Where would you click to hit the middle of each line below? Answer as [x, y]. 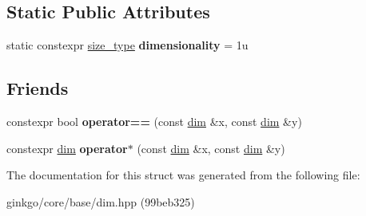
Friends [38, 88]
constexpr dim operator [67, 148]
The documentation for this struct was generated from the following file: [183, 175]
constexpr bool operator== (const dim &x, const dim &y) [154, 121]
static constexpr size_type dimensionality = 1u [127, 45]
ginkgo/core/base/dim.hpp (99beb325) [101, 201]
